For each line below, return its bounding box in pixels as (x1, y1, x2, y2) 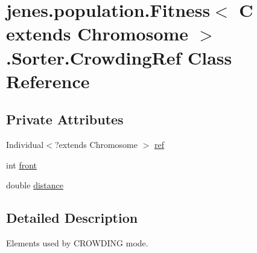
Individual (6, 138, 44, 151)
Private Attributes (6, 110, 124, 129)
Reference (6, 68, 90, 93)
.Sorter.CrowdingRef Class (6, 45, 232, 69)
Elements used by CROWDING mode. (6, 237, 148, 249)
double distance (6, 179, 63, 191)
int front (6, 158, 37, 171)
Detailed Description (6, 208, 138, 227)
